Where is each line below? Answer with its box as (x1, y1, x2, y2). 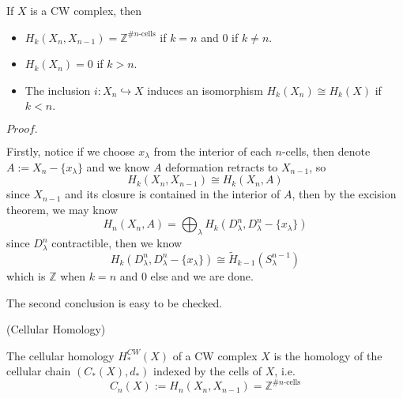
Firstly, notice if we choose (6, 142, 135, 159)
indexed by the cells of (153, 363, 262, 379)
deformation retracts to (165, 158, 278, 175)
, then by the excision (292, 186, 397, 202)
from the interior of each (153, 142, 272, 159)
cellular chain (6, 363, 71, 379)
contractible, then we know (51, 235, 183, 251)
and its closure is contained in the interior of (65, 186, 281, 202)
